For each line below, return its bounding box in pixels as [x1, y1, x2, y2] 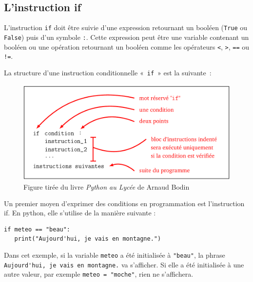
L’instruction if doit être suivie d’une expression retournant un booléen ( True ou [4, 22, 248, 33]
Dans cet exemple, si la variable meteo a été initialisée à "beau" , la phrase [4, 250, 225, 260]
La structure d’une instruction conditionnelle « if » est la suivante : [4, 67, 212, 77]
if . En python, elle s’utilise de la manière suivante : [4, 208, 156, 218]
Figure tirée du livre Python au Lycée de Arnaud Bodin [23, 182, 190, 192]
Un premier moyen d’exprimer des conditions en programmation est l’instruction [4, 198, 245, 208]
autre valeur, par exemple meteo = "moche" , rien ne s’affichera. [4, 269, 194, 279]
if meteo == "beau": [4, 226, 71, 233]
